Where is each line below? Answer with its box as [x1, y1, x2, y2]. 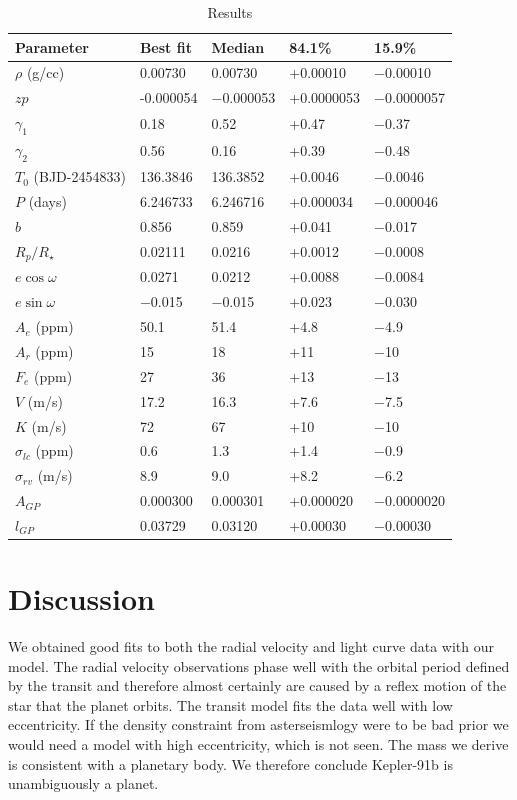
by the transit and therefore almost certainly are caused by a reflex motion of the [8, 675, 507, 696]
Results [207, 2, 253, 22]
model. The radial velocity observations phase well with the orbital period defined [8, 655, 510, 676]
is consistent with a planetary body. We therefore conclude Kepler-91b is [8, 753, 453, 774]
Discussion [8, 578, 155, 619]
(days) [28, 191, 67, 212]
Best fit [139, 36, 192, 57]
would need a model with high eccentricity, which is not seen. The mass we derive [8, 734, 509, 755]
